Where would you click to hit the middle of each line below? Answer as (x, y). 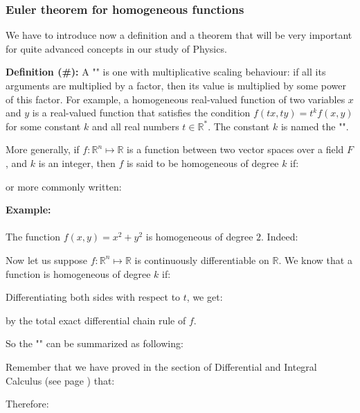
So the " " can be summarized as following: (94, 343)
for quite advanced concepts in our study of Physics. (116, 48)
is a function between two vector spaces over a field (235, 149)
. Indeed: (280, 237)
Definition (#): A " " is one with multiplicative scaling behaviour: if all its (166, 72)
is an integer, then (77, 162)
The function (33, 237)
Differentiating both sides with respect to (93, 297)
